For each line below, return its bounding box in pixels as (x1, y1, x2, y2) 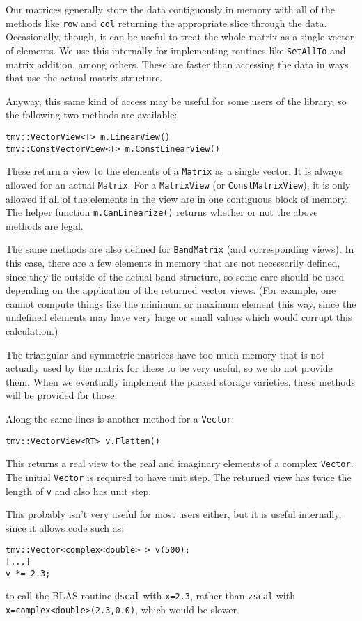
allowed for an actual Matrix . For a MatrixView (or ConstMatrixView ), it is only (6, 177, 351, 191)
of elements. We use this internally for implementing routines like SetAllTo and (6, 42, 346, 57)
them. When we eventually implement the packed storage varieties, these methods (6, 374, 355, 388)
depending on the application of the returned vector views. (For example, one (6, 283, 336, 297)
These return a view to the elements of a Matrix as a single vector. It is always (6, 164, 343, 178)
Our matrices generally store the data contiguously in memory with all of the (6, 2, 335, 16)
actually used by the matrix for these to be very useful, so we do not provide (6, 361, 333, 375)
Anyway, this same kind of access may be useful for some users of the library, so (6, 93, 347, 108)
